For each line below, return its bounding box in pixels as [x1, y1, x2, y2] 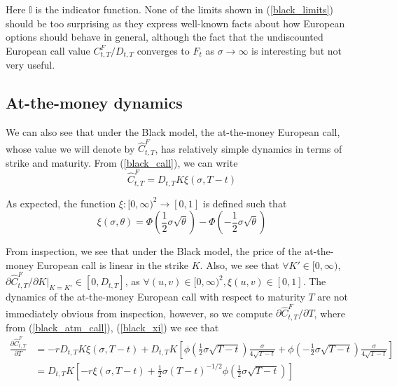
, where [314, 305, 345, 320]
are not [317, 289, 348, 304]
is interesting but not [251, 43, 342, 57]
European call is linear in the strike [36, 257, 189, 272]
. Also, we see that [200, 257, 279, 272]
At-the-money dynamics [6, 92, 183, 113]
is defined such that [202, 195, 287, 210]
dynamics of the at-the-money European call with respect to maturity [6, 289, 305, 304]
